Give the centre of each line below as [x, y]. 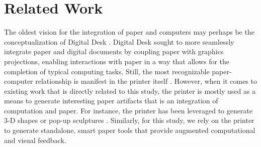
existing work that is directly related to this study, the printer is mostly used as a [130, 91]
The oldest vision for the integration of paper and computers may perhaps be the [129, 32]
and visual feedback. [35, 140]
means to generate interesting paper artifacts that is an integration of [111, 101]
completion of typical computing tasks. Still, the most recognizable [107, 71]
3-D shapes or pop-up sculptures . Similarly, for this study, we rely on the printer [129, 120]
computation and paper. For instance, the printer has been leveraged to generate [128, 110]
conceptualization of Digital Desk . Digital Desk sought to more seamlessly [119, 41]
